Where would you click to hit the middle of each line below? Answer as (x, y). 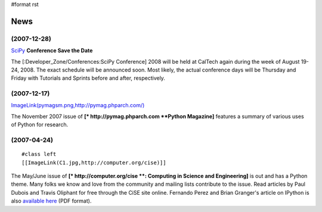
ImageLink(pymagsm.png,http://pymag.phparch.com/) (78, 105)
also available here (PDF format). (51, 201)
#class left (39, 154)
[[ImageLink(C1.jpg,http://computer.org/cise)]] (94, 163)
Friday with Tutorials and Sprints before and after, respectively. (88, 78)
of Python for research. (40, 124)
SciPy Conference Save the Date (52, 51)
